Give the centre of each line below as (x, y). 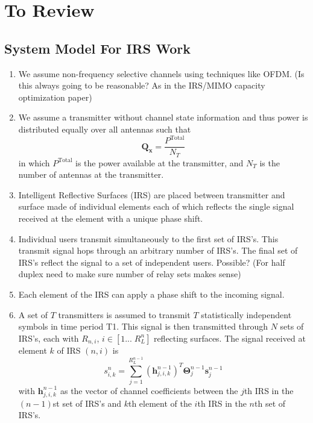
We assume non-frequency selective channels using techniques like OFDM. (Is (161, 73)
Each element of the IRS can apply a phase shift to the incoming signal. (151, 294)
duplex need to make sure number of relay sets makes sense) (130, 274)
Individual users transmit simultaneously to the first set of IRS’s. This (148, 238)
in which (34, 162)
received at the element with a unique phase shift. (111, 218)
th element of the (160, 403)
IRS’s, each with (49, 338)
